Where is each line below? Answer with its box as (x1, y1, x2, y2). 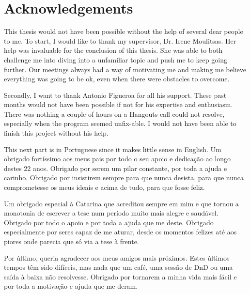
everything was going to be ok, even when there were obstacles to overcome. (4, 74, 230, 84)
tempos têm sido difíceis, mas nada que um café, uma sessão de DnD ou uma (4, 262, 233, 272)
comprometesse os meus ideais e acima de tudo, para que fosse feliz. (4, 182, 205, 192)
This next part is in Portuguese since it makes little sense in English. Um (4, 144, 221, 154)
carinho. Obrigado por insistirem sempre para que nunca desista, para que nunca (4, 172, 244, 183)
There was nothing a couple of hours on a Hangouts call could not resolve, (4, 108, 225, 119)
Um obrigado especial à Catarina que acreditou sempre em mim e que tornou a (4, 198, 239, 208)
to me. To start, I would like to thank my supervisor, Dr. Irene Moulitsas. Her (4, 35, 236, 46)
